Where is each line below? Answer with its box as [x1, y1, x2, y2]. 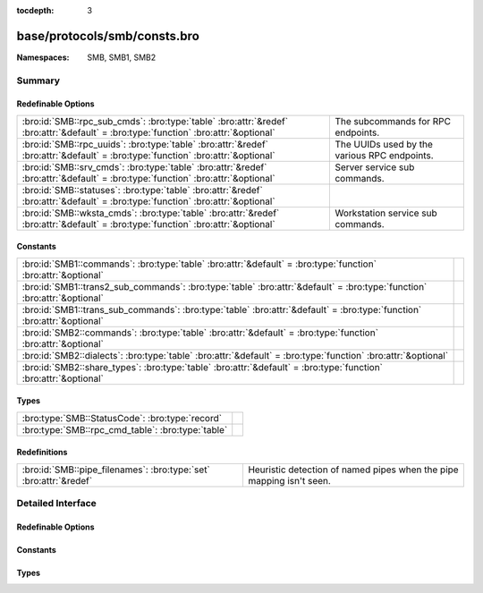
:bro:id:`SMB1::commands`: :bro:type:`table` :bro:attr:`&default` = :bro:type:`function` [21, 258, 377, 270]
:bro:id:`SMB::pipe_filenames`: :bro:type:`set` [21, 463, 210, 476]
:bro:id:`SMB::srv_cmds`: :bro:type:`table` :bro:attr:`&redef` [21, 161, 267, 174]
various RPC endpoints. [335, 148, 434, 161]
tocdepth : [16, 5, 55, 15]
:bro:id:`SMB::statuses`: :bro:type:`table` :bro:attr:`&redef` [21, 183, 263, 196]
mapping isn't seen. [247, 474, 331, 487]
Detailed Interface [16, 497, 97, 510]
